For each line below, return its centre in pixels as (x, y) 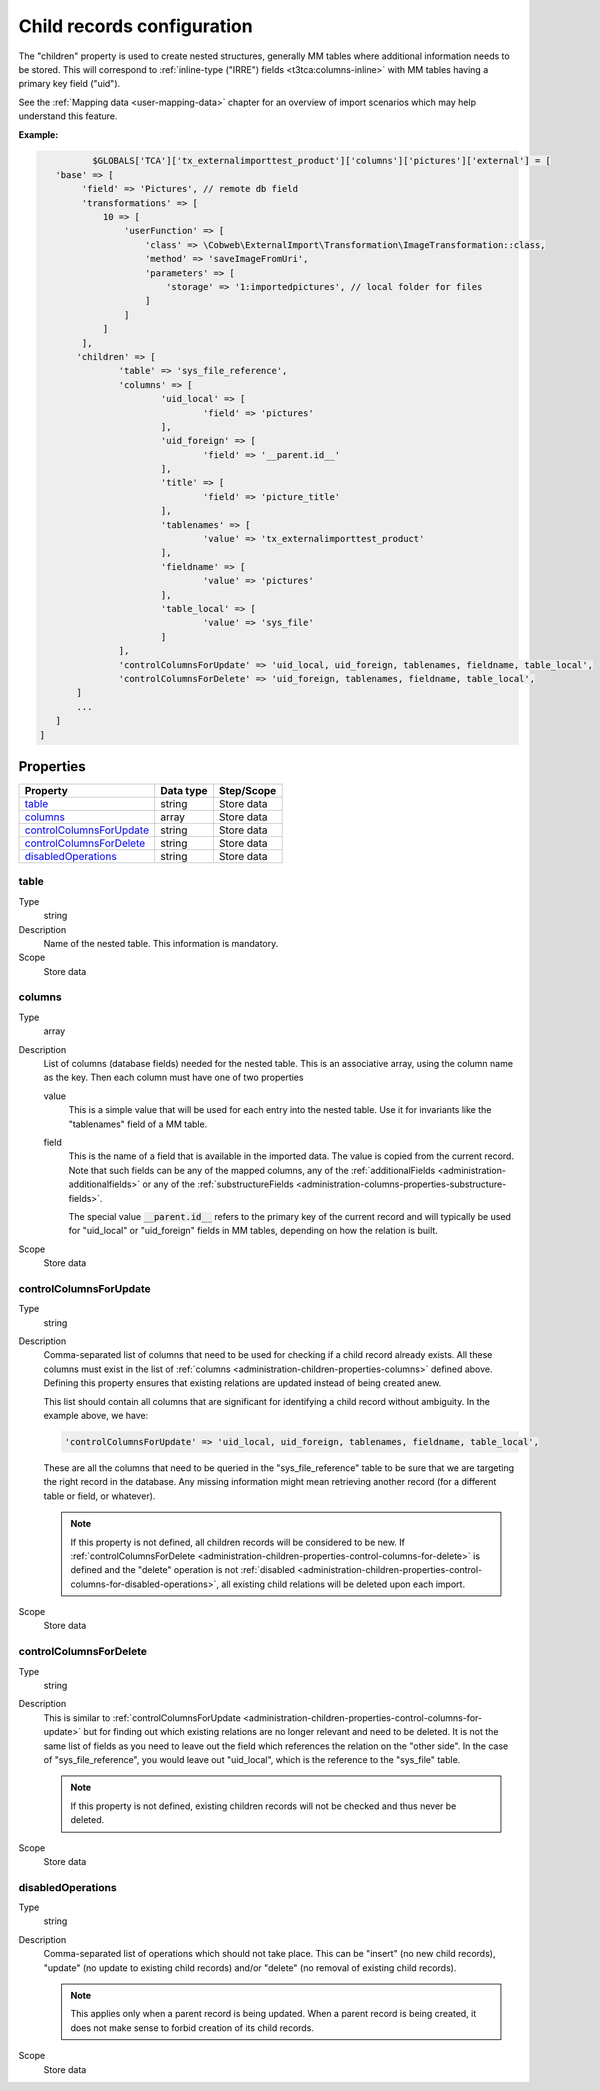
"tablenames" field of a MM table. (138, 1124)
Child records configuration (136, 26)
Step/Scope (247, 790)
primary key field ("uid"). (69, 84)
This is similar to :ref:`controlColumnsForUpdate (142, 1717)
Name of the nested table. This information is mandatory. (161, 943)
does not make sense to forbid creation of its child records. (192, 2027)
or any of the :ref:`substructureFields (218, 1184)
